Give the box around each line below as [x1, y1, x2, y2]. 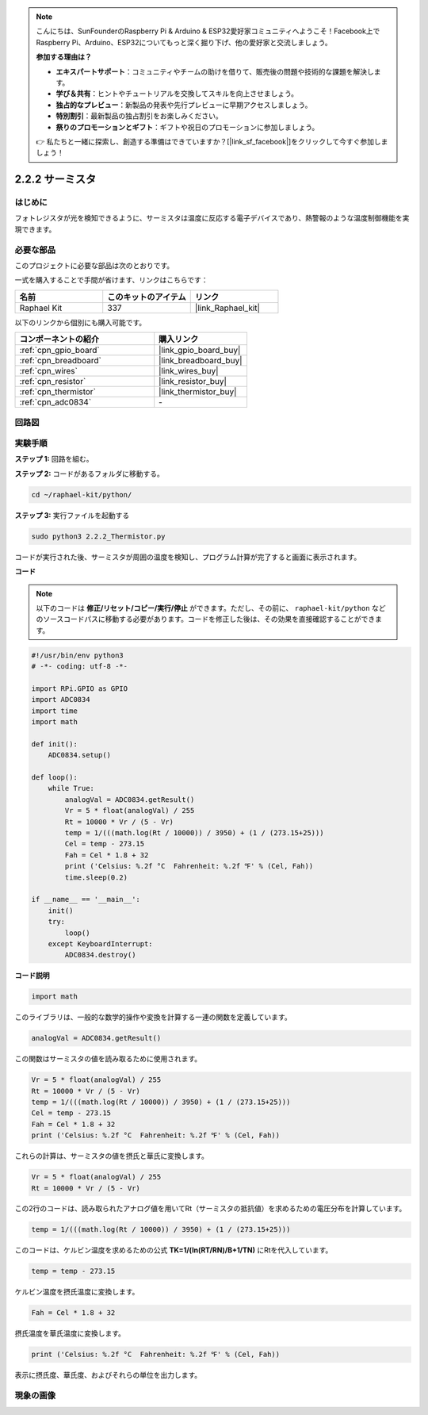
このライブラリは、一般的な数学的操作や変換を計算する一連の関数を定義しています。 [14, 1012, 292, 1022]
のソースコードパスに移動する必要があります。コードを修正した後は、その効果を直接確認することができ [36, 615, 376, 624]
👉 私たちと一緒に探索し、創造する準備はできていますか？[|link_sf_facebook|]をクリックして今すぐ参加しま [36, 136, 388, 146]
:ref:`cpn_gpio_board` [19, 345, 100, 356]
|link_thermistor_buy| [159, 386, 237, 397]
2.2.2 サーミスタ [14, 173, 97, 186]
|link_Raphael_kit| [194, 302, 261, 313]
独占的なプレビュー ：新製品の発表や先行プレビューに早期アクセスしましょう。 [55, 100, 312, 109]
